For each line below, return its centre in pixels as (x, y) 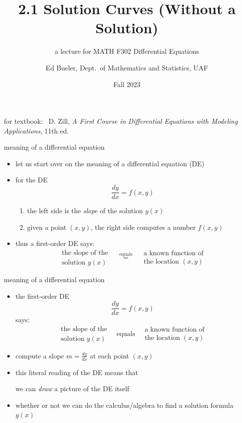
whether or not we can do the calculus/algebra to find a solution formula (124, 405)
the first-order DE (42, 296)
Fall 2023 (127, 84)
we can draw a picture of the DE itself (72, 389)
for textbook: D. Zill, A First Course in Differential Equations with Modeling (121, 121)
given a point (47, 227)
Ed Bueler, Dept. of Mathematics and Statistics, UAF (127, 67)
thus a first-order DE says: (55, 243)
